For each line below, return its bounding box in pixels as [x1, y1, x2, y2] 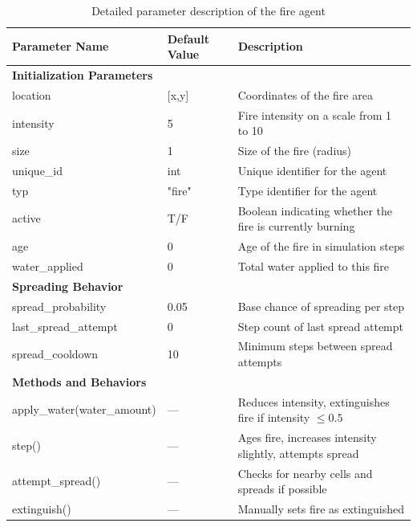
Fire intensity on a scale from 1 [237, 106, 392, 123]
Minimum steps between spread [237, 337, 393, 354]
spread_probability [12, 297, 107, 314]
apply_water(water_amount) [12, 401, 156, 418]
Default [167, 30, 209, 47]
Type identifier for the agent [237, 182, 378, 198]
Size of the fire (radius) [237, 142, 352, 159]
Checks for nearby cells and [237, 464, 373, 481]
